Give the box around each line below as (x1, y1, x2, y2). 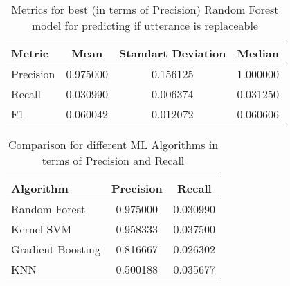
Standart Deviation (118, 45, 226, 61)
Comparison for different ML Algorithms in (8, 136, 219, 152)
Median (237, 45, 279, 61)
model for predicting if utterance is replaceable (32, 17, 258, 33)
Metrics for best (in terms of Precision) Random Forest (11, 1, 279, 17)
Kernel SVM (11, 221, 72, 237)
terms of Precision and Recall (42, 152, 185, 168)
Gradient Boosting (11, 241, 100, 257)
